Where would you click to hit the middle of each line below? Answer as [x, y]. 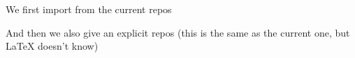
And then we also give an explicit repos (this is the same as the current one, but [178, 32]
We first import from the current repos [89, 9]
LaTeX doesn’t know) [52, 46]
